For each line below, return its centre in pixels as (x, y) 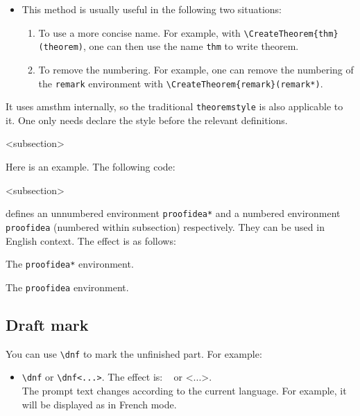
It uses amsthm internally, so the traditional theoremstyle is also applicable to (174, 106)
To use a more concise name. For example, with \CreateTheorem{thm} (188, 32)
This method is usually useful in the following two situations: (152, 9)
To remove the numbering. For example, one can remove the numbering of (196, 69)
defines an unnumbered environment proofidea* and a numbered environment (173, 213)
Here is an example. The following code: (91, 166)
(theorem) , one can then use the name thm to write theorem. (169, 46)
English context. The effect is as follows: (91, 240)
